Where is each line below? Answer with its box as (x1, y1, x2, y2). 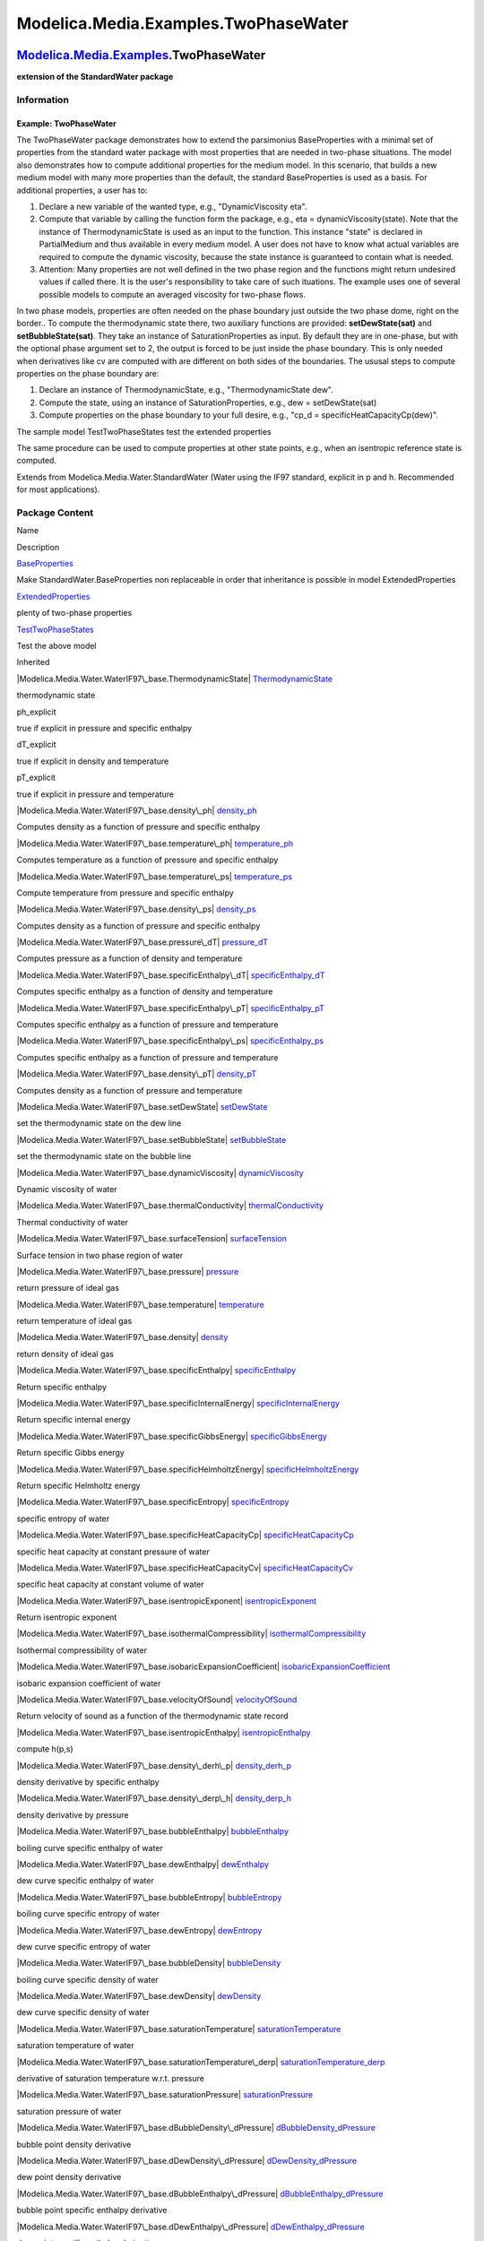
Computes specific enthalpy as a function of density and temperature (16, 986, 273, 997)
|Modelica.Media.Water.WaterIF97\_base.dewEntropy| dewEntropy (16, 1925, 263, 1935)
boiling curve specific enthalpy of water (16, 1842, 163, 1853)
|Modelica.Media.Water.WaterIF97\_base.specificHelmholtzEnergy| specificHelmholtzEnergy (16, 1464, 359, 1475)
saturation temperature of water (16, 2040, 134, 2051)
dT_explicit (16, 740, 57, 750)
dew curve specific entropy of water (16, 1941, 151, 1951)
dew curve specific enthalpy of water (16, 1875, 154, 1886)
